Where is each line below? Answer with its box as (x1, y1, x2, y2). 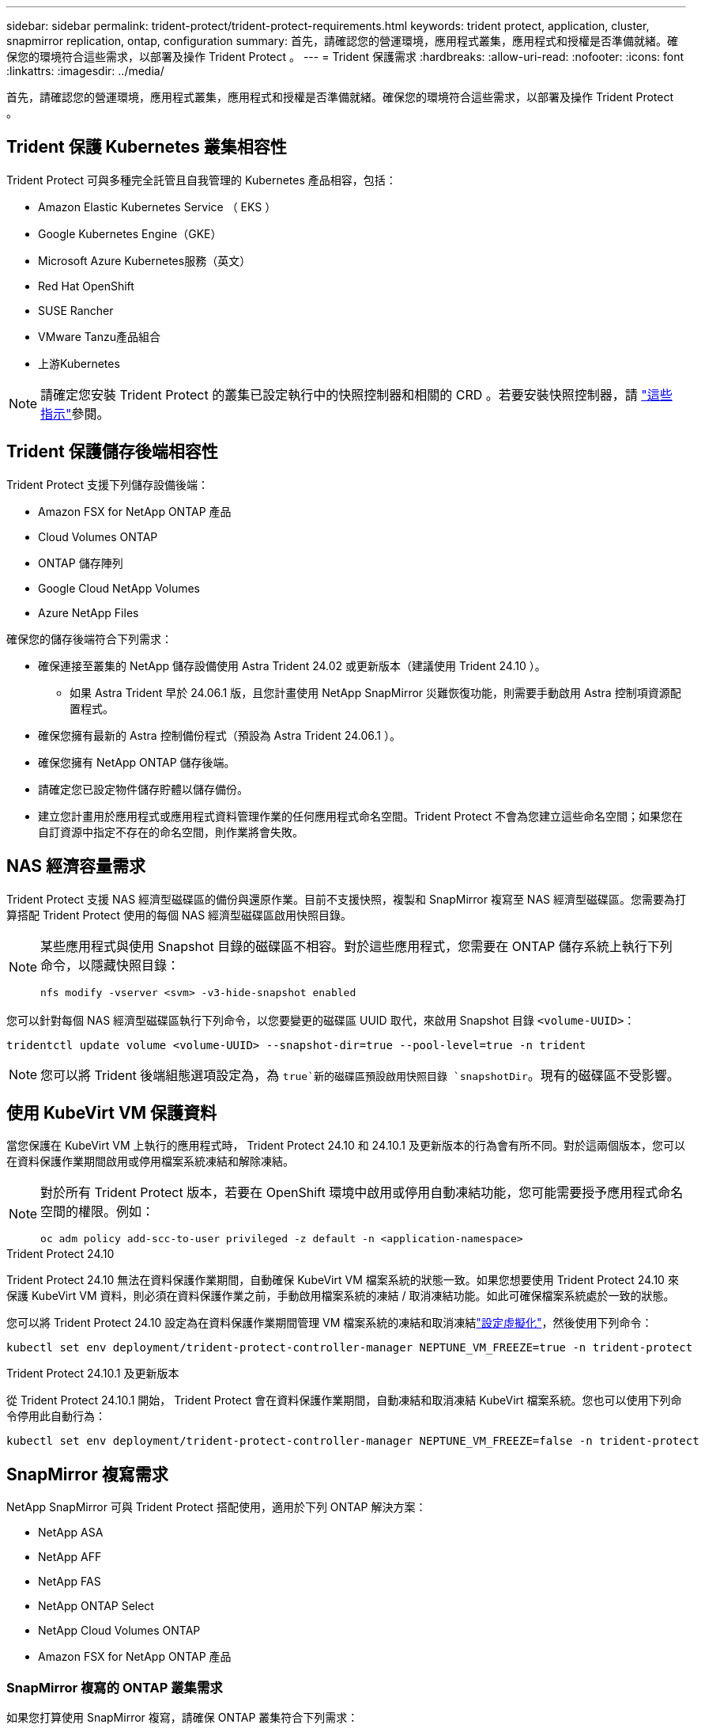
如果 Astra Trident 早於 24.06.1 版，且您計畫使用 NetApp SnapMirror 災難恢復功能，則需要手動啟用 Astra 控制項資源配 (70, 685, 681, 699)
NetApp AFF (38, 1550, 102, 1564)
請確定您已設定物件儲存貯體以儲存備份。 (38, 782, 248, 796)
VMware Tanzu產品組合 (38, 329, 160, 343)
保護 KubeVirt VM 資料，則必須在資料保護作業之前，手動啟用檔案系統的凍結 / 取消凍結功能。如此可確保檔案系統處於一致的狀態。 (6, 1289, 675, 1303)
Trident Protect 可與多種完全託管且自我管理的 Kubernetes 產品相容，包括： (6, 172, 397, 187)
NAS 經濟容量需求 (6, 856, 146, 877)
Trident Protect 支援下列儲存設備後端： (6, 477, 209, 491)
